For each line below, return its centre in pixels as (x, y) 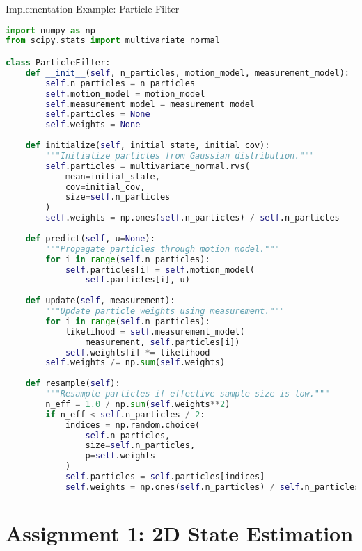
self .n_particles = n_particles (120, 83)
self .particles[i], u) (137, 280)
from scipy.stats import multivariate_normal (113, 41)
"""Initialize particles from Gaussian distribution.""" (180, 155)
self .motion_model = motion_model (125, 94)
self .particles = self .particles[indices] (165, 477)
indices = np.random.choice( (133, 425)
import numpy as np (50, 30)
